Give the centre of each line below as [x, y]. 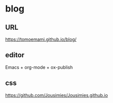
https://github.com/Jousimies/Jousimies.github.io [57, 95]
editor [15, 55]
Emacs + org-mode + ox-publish [39, 67]
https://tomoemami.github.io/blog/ [41, 39]
